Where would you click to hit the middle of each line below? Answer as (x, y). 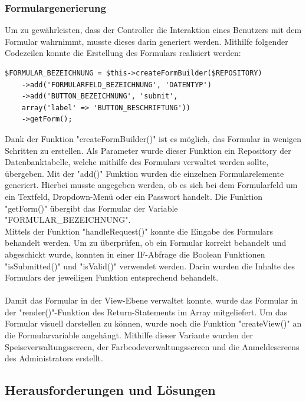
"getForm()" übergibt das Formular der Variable (91, 208)
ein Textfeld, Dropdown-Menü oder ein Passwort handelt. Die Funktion (134, 196)
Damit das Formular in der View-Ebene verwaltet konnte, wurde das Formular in (152, 300)
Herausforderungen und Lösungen (110, 390)
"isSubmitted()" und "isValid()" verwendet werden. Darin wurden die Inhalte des (150, 266)
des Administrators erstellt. (54, 358)
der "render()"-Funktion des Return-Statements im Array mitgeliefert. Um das (146, 312)
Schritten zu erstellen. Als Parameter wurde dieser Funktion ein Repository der (148, 150)
